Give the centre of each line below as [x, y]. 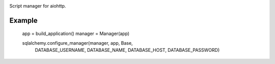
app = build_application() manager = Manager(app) [76, 34]
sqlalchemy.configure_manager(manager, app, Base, [77, 43]
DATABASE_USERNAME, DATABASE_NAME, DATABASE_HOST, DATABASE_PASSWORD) [127, 50]
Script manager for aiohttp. [38, 6]
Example [23, 20]
